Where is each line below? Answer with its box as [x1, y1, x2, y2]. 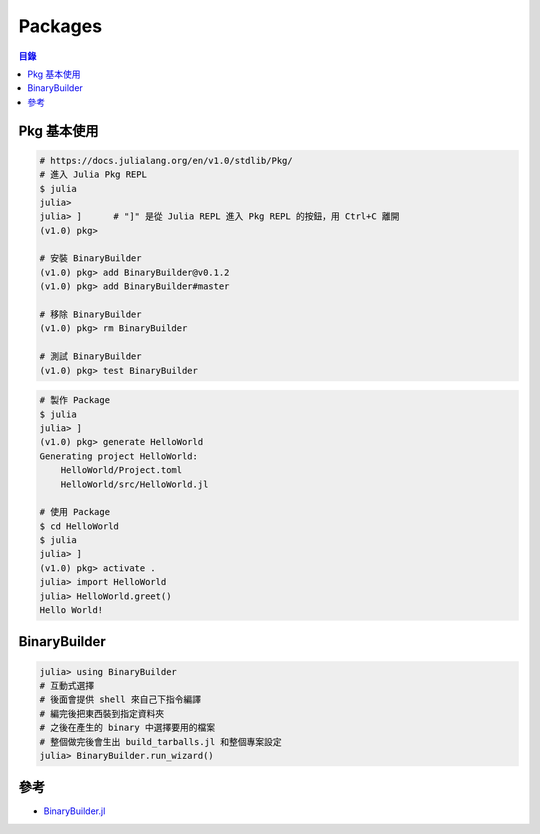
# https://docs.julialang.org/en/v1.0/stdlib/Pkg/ [39, 155, 294, 166]
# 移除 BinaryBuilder [39, 309, 142, 320]
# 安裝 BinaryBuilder [39, 253, 142, 264]
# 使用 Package [39, 506, 110, 518]
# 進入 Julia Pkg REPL [39, 169, 147, 180]
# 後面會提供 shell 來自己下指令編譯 [39, 694, 202, 705]
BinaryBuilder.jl [43, 805, 106, 817]
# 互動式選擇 [39, 680, 95, 691]
